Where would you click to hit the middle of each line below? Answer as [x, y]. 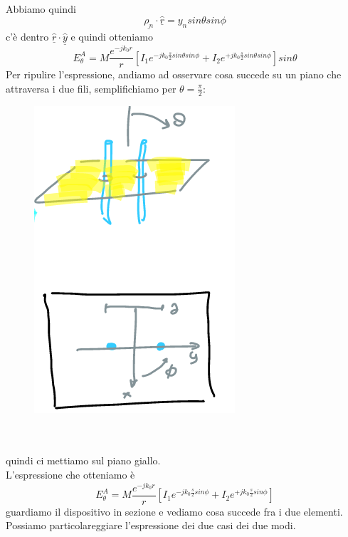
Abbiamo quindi [41, 9]
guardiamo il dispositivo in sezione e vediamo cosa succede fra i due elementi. [174, 511]
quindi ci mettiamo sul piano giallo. [83, 460]
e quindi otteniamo [112, 36]
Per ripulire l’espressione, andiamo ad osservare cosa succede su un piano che [174, 74]
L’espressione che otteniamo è [70, 474]
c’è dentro [27, 36]
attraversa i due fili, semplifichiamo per [91, 88]
